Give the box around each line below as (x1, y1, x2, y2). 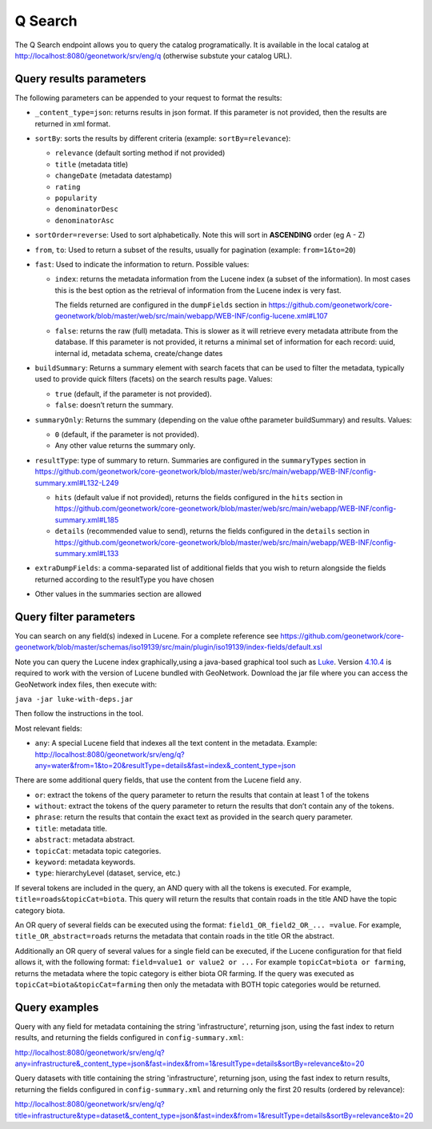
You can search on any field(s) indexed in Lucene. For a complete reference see (14, 631, 279, 640)
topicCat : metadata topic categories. (34, 846, 162, 855)
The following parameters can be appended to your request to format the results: (14, 93, 282, 102)
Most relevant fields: (14, 723, 82, 733)
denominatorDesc (54, 205, 119, 214)
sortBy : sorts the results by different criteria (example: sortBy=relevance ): (34, 134, 291, 143)
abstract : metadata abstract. (34, 835, 135, 844)
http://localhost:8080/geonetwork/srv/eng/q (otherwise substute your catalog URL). (14, 50, 292, 60)
